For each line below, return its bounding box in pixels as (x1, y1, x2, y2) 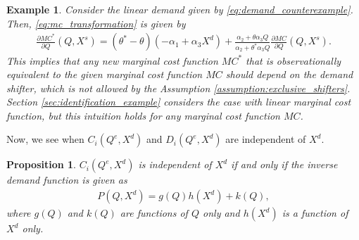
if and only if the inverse (231, 157, 338, 172)
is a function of (282, 206, 348, 220)
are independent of (225, 132, 306, 146)
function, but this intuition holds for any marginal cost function (6, 108, 280, 122)
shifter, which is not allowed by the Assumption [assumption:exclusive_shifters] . (6, 80, 351, 95)
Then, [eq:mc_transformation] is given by (6, 15, 186, 30)
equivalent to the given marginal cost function (6, 67, 203, 82)
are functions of (120, 206, 188, 220)
